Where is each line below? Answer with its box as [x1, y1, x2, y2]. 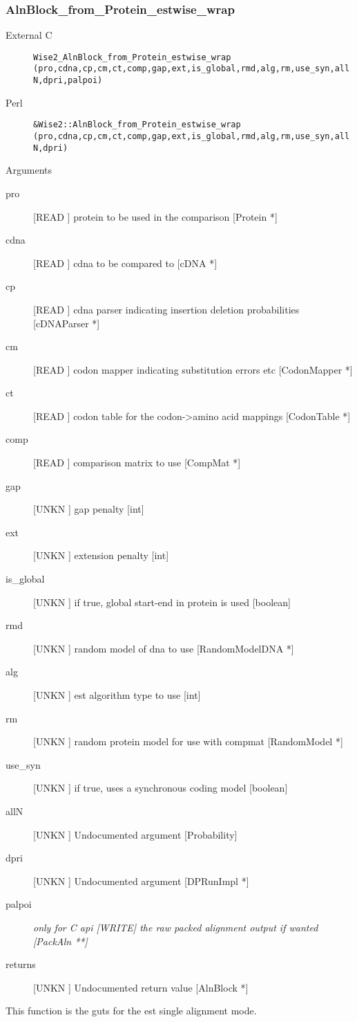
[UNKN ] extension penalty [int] [33, 548, 169, 563]
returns [6, 957, 36, 971]
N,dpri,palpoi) [33, 75, 103, 86]
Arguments [6, 163, 52, 177]
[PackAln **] [33, 933, 88, 948]
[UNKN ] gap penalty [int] [33, 502, 144, 516]
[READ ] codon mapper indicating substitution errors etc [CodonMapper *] [33, 362, 353, 376]
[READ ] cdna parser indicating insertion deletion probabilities [33, 302, 300, 316]
